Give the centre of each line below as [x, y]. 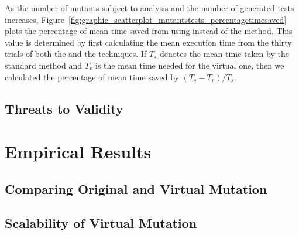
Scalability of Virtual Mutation [101, 223]
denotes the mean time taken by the [224, 54]
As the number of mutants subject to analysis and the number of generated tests [149, 8]
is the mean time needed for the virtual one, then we [190, 65]
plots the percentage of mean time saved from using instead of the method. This [149, 31]
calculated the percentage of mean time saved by [92, 76]
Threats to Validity [64, 108]
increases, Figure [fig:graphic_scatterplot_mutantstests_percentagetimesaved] [146, 19]
